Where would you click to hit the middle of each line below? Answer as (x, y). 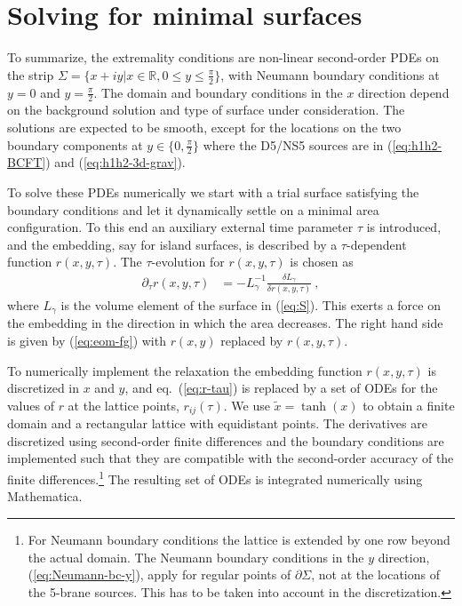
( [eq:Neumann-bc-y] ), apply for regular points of (159, 574)
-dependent (376, 244)
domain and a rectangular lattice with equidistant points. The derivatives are (217, 423)
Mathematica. (45, 496)
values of (31, 405)
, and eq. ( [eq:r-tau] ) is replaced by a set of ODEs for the (281, 388)
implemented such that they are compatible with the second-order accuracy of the (231, 458)
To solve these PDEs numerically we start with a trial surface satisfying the (213, 191)
